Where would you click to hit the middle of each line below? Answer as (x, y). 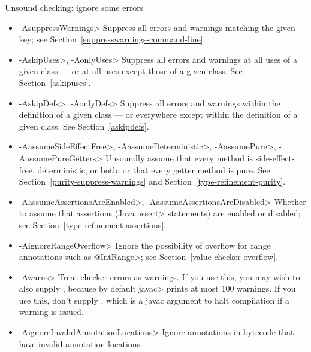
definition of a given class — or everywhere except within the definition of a (158, 114)
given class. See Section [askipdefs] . (84, 126)
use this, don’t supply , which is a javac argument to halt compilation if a (154, 300)
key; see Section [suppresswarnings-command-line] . (112, 39)
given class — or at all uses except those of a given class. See (131, 71)
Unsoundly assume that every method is (179, 157)
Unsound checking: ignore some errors (74, 7)
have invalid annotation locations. (81, 343)
